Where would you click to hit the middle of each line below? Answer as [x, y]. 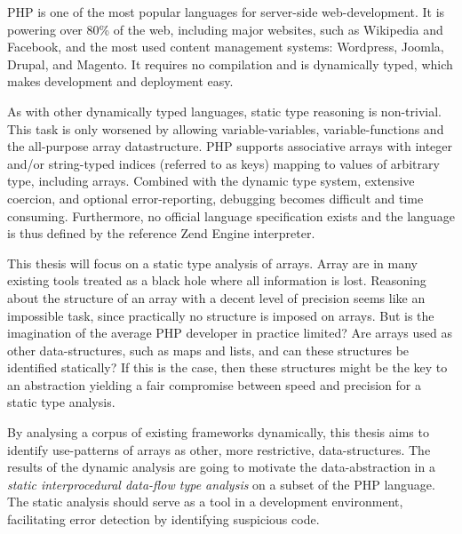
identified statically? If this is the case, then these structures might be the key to [227, 367]
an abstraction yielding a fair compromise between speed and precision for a [215, 384]
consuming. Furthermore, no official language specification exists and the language [231, 215]
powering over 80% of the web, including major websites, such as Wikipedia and [225, 29]
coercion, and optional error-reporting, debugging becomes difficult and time [215, 198]
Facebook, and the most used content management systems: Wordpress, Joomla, [226, 47]
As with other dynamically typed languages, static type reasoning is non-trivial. [224, 111]
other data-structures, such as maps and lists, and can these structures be [208, 350]
